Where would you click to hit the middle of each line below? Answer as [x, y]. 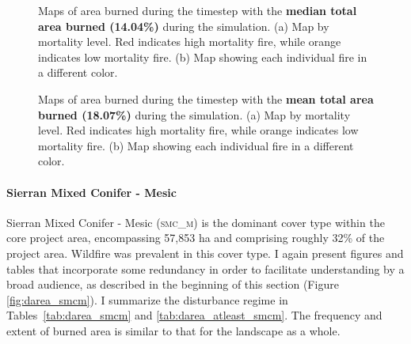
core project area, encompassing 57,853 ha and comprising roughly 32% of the [196, 238]
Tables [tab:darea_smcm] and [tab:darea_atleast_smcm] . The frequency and [194, 315]
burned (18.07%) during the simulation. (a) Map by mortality [194, 114]
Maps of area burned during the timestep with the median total [198, 10]
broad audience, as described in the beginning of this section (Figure [173, 284]
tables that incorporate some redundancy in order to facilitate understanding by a [205, 268]
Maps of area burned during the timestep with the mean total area [206, 98]
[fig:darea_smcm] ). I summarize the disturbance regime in [147, 299]
